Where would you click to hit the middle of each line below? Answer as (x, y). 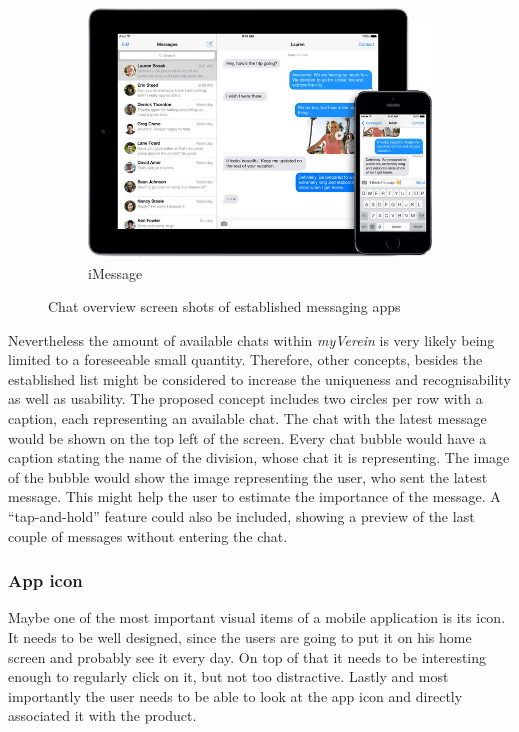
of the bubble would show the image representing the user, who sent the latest (248, 476)
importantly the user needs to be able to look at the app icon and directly (235, 695)
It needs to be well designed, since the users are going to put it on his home (240, 637)
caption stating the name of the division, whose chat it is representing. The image (259, 457)
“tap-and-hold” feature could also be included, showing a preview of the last (241, 516)
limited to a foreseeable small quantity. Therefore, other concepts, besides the (245, 359)
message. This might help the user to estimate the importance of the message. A (254, 496)
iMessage (115, 272)
